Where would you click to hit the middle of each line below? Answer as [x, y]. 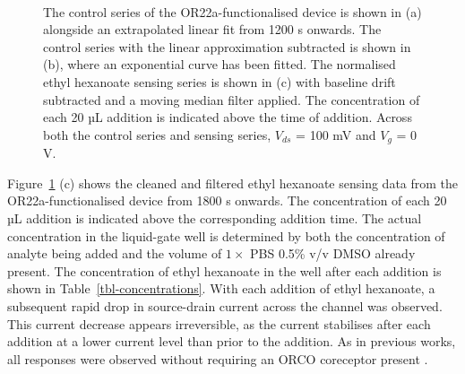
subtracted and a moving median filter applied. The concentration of [232, 99]
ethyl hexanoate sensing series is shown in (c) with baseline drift [220, 81]
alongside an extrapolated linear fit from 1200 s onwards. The [212, 29]
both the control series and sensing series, [157, 134]
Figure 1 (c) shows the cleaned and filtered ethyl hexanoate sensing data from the [233, 183]
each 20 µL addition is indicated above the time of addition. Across [228, 117]
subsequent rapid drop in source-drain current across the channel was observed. [225, 305]
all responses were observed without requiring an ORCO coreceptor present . [218, 358]
